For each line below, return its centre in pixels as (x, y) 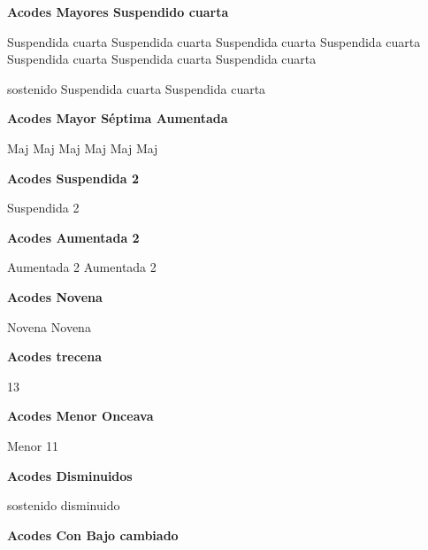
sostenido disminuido (64, 505)
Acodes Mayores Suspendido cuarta (118, 12)
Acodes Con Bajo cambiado (93, 535)
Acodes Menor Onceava (80, 416)
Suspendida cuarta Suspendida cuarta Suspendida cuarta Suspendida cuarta (214, 41)
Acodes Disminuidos (70, 475)
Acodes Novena (55, 296)
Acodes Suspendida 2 (73, 178)
